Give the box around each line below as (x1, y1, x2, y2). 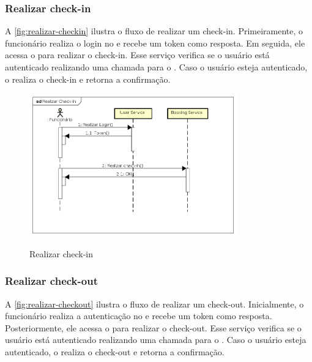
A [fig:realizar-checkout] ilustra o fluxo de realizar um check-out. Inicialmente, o (5, 297, 304, 310)
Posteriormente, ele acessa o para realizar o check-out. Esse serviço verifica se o (5, 321, 302, 334)
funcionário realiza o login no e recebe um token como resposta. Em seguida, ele (5, 36, 305, 49)
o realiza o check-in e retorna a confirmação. (5, 72, 171, 85)
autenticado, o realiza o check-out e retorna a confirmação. (5, 345, 225, 358)
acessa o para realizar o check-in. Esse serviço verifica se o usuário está (5, 48, 270, 61)
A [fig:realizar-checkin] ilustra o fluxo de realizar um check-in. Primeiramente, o (5, 25, 303, 37)
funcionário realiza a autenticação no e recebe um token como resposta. (5, 309, 272, 322)
